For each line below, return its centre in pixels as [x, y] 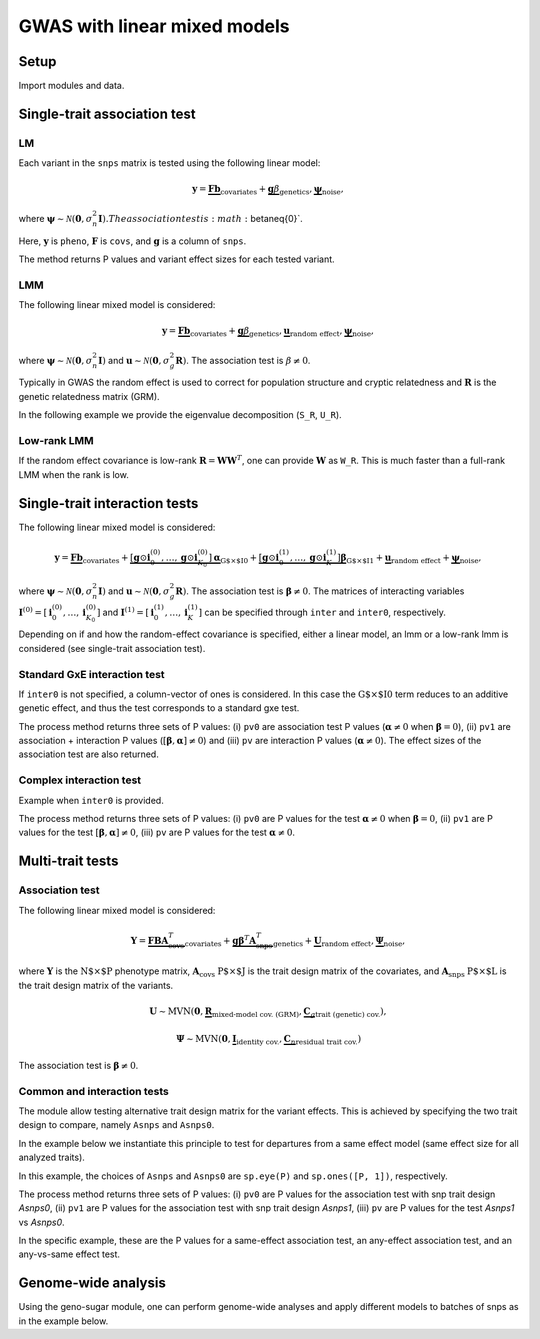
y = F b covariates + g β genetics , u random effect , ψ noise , [268, 332]
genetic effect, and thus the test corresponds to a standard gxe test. [159, 708]
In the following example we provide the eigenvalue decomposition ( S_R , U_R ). [180, 415]
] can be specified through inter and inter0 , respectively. [322, 612]
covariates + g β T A [220, 941]
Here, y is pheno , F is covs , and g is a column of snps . [132, 241]
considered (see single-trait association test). [112, 648]
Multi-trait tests [68, 861]
